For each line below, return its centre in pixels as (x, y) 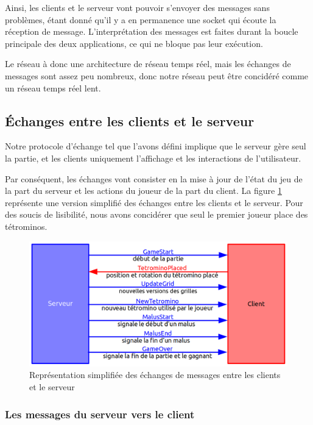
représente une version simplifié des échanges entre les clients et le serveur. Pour (154, 202)
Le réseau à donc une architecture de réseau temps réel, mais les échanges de (148, 64)
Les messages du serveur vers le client (100, 414)
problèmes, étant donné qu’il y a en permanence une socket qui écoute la (141, 19)
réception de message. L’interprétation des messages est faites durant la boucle (152, 31)
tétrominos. (26, 226)
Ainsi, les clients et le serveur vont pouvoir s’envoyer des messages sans (137, 7)
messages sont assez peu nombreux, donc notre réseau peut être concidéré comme (157, 75)
